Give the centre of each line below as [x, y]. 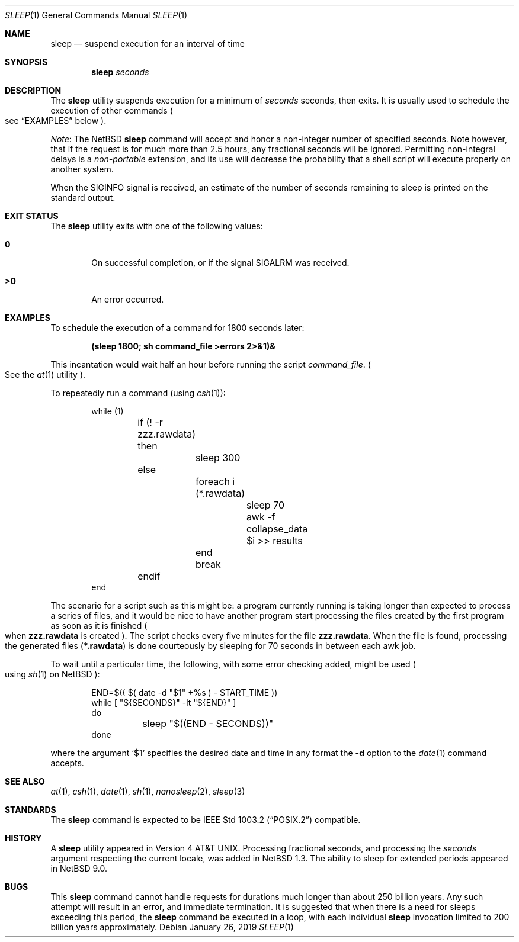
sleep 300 [218, 458]
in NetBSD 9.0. [79, 868]
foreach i [215, 481]
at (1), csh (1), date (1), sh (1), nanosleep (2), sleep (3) [148, 791]
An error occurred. [128, 299]
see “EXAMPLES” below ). [56, 120]
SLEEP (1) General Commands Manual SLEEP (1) [96, 15]
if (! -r [150, 422]
